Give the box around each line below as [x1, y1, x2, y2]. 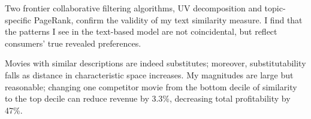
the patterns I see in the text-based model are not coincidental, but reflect [5, 25, 277, 38]
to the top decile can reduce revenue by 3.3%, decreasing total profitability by [5, 92, 291, 105]
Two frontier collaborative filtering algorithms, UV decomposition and [5, 2, 262, 14]
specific [5, 13, 32, 26]
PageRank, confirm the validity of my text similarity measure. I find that [34, 13, 303, 26]
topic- [264, 2, 286, 14]
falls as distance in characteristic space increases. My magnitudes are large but [5, 68, 294, 81]
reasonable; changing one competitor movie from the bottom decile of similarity [5, 80, 297, 93]
